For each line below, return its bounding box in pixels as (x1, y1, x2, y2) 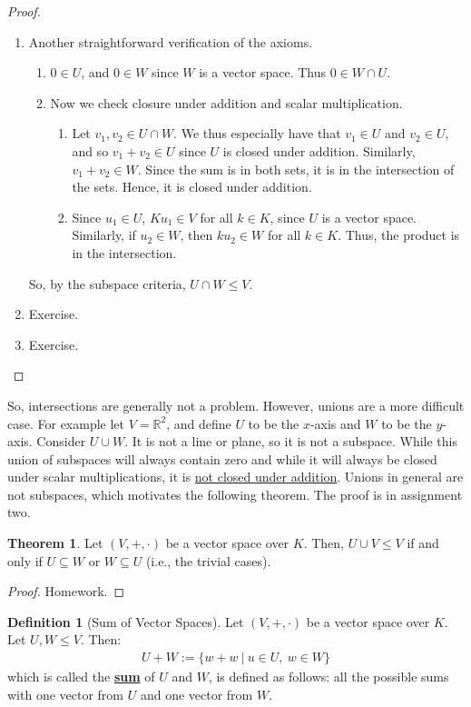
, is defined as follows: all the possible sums (208, 667, 449, 686)
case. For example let (7, 413, 125, 433)
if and (407, 533, 439, 553)
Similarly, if (72, 225, 136, 244)
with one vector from (7, 684, 124, 703)
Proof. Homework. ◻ (7, 582, 125, 601)
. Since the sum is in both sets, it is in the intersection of (137, 159, 455, 178)
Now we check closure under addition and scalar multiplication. (50, 93, 403, 112)
